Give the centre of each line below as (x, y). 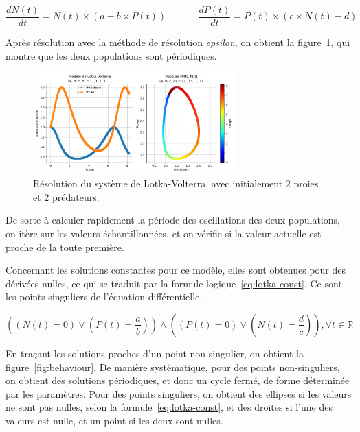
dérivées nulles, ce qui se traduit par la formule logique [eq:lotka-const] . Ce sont (174, 283)
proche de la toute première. (65, 247)
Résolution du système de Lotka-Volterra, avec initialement (158, 183)
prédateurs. (76, 196)
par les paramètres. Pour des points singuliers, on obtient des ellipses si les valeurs (179, 393)
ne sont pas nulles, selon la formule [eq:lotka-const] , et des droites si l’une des (169, 407)
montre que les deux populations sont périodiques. (111, 55)
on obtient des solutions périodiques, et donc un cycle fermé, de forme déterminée (178, 380)
